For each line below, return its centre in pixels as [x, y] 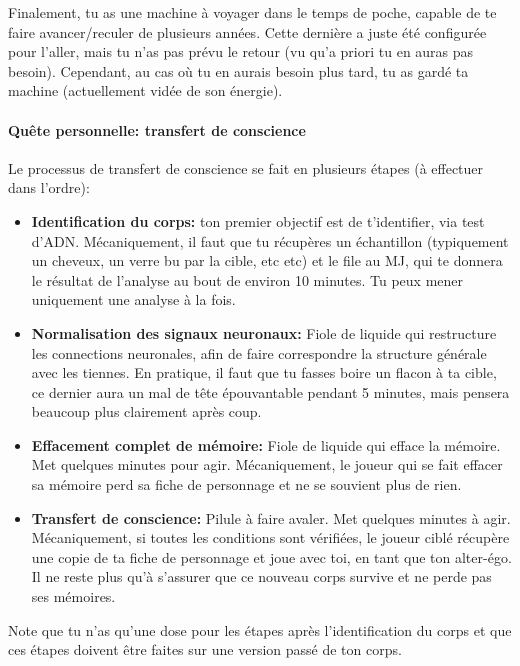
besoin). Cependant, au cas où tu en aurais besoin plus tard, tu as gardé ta [238, 70]
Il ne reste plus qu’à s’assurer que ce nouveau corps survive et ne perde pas [261, 576]
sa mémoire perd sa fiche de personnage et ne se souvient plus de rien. [246, 484]
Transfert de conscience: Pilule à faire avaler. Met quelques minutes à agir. [271, 517]
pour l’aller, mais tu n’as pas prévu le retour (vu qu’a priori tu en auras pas [241, 51]
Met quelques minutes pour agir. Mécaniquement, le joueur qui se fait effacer [267, 464]
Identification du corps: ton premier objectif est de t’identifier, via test [258, 220]
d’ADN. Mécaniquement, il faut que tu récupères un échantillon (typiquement [270, 240]
